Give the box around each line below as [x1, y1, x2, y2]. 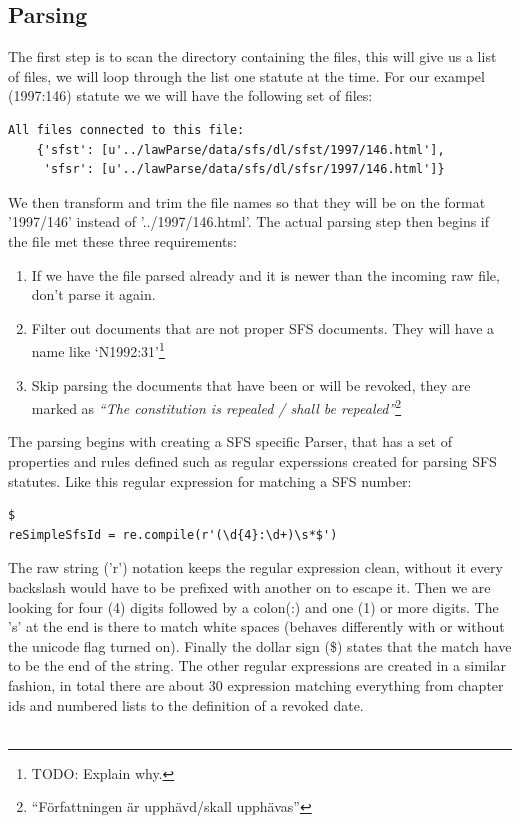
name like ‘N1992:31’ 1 [31, 338, 165, 361]
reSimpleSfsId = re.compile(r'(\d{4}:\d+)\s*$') [8, 527, 338, 542]
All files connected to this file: [8, 122, 245, 137]
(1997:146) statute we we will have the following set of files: [8, 85, 373, 106]
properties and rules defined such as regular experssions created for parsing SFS [8, 451, 497, 472]
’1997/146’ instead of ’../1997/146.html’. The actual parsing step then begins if [8, 211, 490, 232]
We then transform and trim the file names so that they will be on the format [8, 191, 486, 212]
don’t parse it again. [31, 284, 156, 305]
